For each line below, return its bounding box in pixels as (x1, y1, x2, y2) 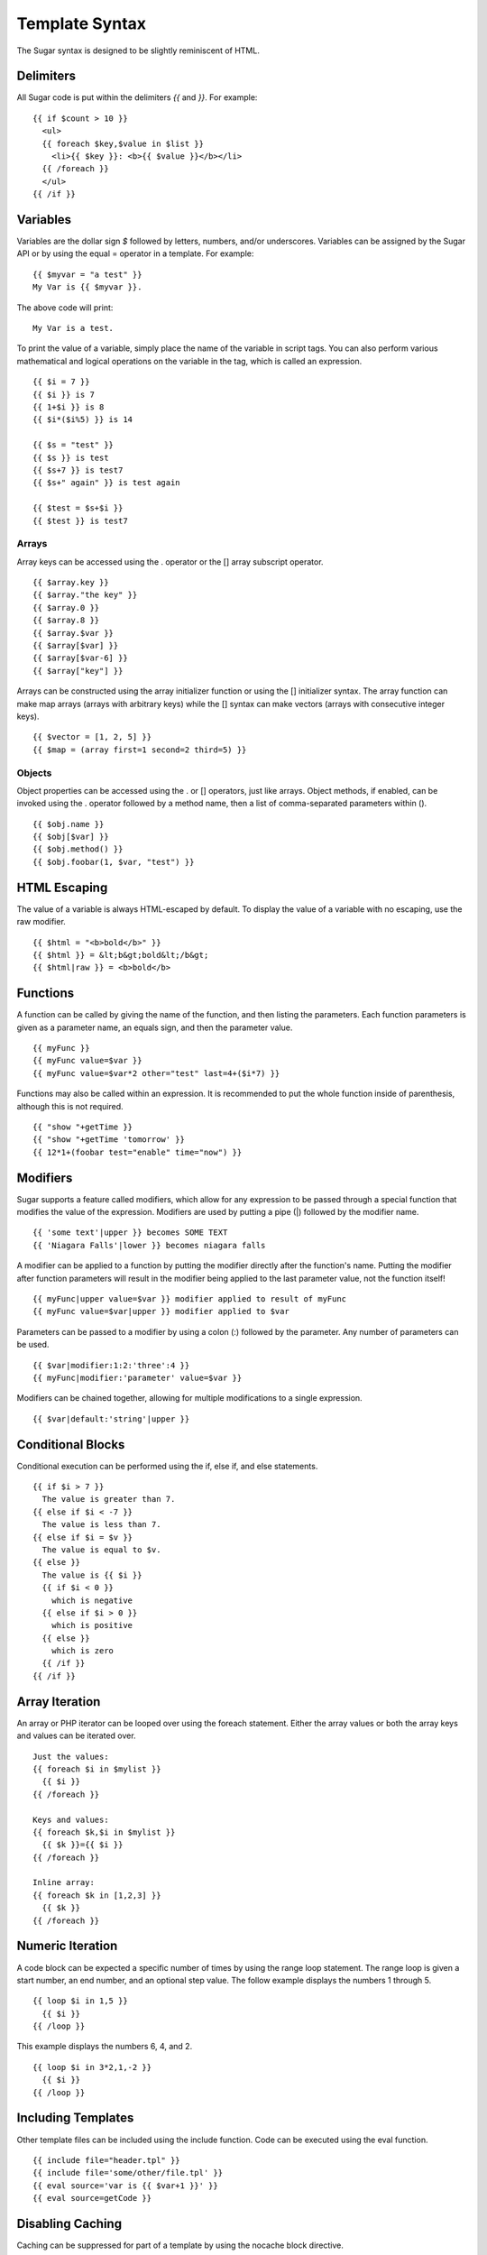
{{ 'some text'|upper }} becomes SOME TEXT (32, 1228, 228, 1238)
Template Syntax (16, 14, 147, 33)
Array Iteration (16, 1694, 101, 1709)
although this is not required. (16, 1100, 124, 1111)
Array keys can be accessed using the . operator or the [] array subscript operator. (16, 556, 324, 567)
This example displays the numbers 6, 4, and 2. (16, 2041, 193, 2052)
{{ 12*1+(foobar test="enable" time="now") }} (32, 1146, 243, 1157)
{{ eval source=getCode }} (32, 2193, 152, 2204)
